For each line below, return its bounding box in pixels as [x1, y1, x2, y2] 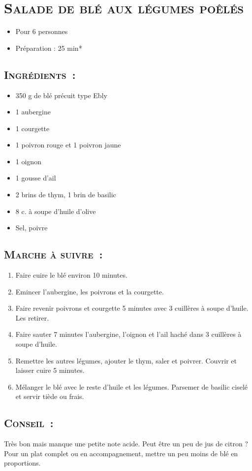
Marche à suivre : [4, 247, 103, 262]
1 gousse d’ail [15, 173, 56, 183]
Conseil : [4, 415, 54, 431]
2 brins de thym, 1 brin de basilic [15, 189, 116, 200]
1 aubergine [15, 107, 51, 117]
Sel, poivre [15, 222, 48, 233]
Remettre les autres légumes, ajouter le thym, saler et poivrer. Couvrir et [15, 355, 237, 365]
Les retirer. [15, 312, 49, 323]
